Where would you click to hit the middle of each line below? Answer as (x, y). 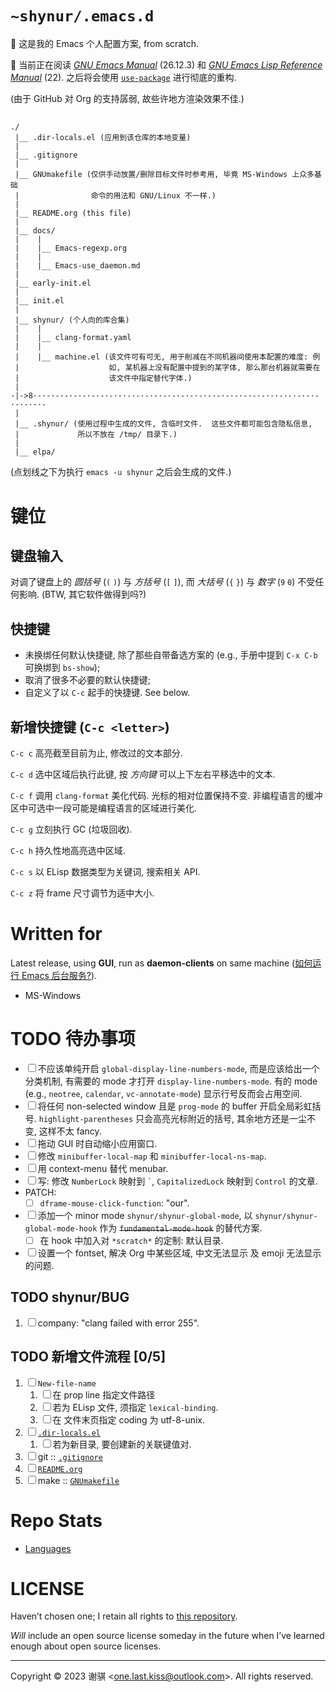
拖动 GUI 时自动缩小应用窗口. (97, 1143)
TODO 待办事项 (73, 1039)
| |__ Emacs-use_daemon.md (77, 266)
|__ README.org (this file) (73, 213)
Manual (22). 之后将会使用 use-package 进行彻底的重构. (123, 77)
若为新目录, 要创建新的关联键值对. (122, 1444)
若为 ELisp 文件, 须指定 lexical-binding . (135, 1407)
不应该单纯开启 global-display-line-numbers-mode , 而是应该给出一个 (178, 1068)
